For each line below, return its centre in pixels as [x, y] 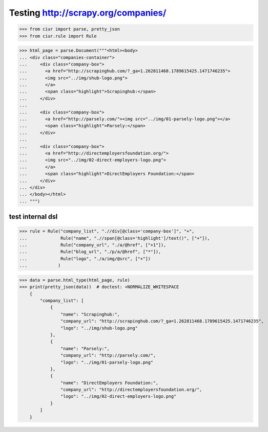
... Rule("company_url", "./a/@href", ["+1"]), [93, 245]
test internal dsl [33, 217]
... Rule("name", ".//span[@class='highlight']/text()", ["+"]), [114, 238]
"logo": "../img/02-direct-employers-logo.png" [118, 397]
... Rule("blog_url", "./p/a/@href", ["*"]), [90, 252]
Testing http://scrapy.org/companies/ [88, 13]
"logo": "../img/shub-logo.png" [99, 328]
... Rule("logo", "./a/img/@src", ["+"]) [85, 259]
